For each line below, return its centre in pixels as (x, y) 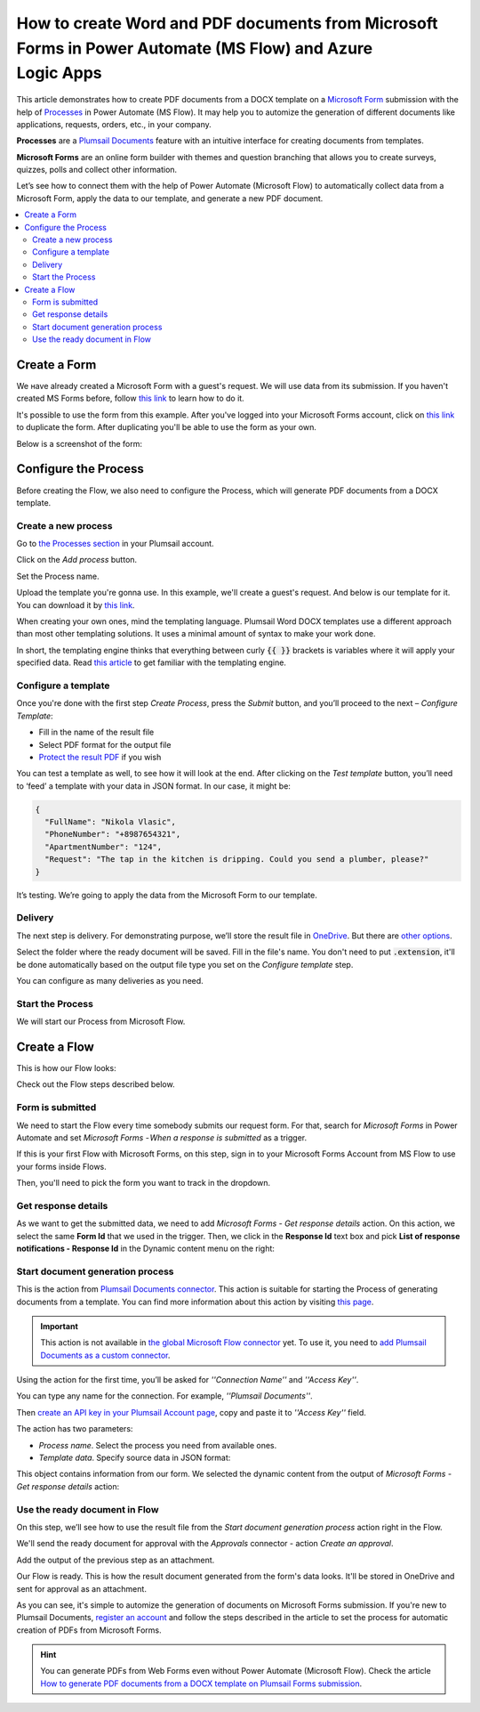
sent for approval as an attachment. (81, 1588)
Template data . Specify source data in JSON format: (135, 1458)
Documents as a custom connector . (105, 1355)
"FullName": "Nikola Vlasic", (111, 822)
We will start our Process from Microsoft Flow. (101, 1022)
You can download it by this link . (76, 604)
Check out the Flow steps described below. (96, 1084)
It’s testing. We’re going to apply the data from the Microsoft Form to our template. (167, 895)
